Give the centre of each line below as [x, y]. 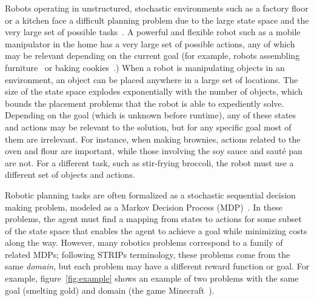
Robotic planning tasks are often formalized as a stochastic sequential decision [150, 194]
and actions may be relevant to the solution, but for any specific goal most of [148, 127]
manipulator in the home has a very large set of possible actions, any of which [150, 43]
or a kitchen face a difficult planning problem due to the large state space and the [157, 20]
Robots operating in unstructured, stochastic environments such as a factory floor [157, 8]
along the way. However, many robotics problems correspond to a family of [144, 242]
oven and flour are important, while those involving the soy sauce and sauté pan [154, 151]
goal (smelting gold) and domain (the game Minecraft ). [110, 290]
